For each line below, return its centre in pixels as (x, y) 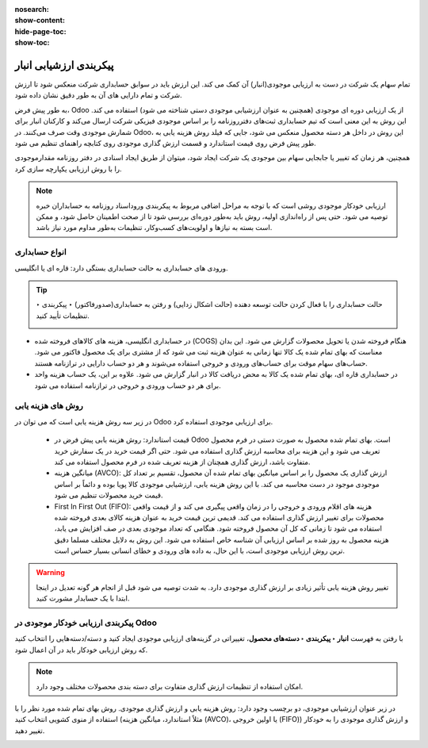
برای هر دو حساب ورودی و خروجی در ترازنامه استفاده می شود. (128, 386)
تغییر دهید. (30, 731)
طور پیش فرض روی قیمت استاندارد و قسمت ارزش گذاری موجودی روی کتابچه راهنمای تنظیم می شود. (165, 144)
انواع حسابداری (40, 252)
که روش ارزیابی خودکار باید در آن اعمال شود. (81, 650)
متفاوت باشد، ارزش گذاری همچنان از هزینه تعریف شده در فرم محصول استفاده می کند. (182, 462)
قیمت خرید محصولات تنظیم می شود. (109, 495)
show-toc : (32, 43)
